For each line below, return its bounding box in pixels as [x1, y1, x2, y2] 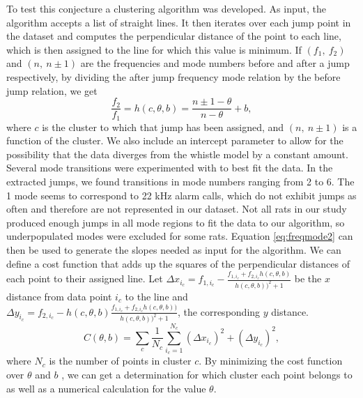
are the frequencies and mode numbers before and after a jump [80, 56, 350, 70]
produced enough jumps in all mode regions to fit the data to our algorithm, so [6, 215, 345, 229]
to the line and [125, 289, 188, 304]
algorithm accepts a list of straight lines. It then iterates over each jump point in [6, 15, 351, 29]
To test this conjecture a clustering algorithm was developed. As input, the [6, 1, 326, 15]
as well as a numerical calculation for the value [6, 381, 206, 395]
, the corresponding [178, 304, 261, 319]
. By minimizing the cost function [199, 353, 343, 368]
